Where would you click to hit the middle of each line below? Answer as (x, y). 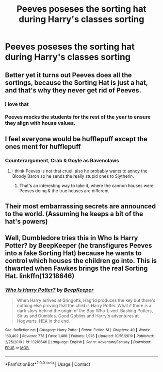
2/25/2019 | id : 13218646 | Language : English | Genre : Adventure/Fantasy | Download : (78, 342)
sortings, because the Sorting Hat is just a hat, (76, 83)
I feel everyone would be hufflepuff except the (76, 139)
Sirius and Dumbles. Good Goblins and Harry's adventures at (78, 316)
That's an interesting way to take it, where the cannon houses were (86, 186)
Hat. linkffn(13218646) (40, 276)
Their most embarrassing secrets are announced (81, 206)
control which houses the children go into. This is (81, 261)
